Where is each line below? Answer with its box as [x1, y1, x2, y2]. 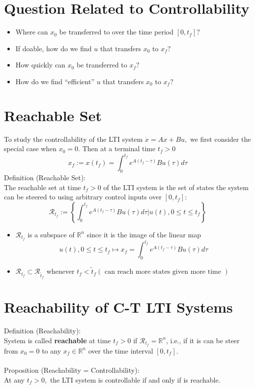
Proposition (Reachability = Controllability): [4, 364, 140, 375]
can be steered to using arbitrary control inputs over [4, 192, 162, 202]
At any [4, 374, 25, 385]
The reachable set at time [4, 182, 81, 192]
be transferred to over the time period [59, 27, 174, 37]
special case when [4, 143, 57, 154]
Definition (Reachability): [4, 325, 81, 336]
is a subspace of [28, 229, 75, 239]
